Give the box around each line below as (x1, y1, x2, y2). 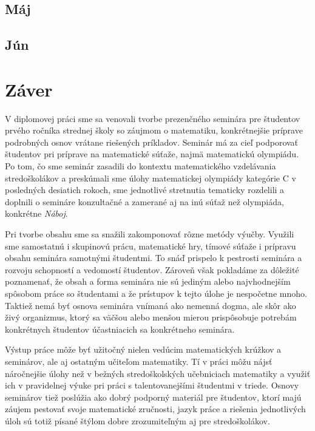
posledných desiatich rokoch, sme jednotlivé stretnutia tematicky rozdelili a (5, 183, 285, 196)
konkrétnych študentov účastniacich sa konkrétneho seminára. (5, 322, 235, 335)
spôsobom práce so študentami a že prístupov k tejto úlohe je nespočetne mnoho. (5, 287, 307, 299)
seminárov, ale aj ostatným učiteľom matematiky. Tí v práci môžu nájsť (5, 355, 273, 367)
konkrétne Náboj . (5, 207, 68, 220)
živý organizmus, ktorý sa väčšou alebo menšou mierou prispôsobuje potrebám (5, 311, 297, 324)
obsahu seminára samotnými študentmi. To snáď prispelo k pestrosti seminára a (5, 251, 302, 264)
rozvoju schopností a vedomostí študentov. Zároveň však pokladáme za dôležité (5, 263, 299, 276)
